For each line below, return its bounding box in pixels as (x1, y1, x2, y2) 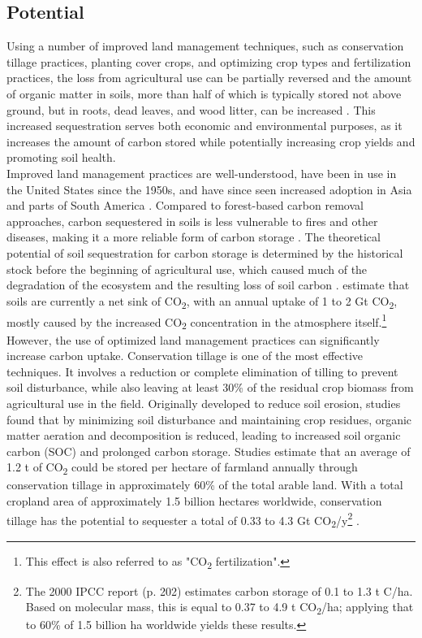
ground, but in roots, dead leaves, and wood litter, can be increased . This (6, 101, 376, 118)
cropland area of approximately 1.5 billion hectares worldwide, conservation (6, 493, 382, 510)
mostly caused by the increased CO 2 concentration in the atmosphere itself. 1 (6, 310, 387, 332)
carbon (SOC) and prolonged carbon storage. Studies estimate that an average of (6, 442, 411, 459)
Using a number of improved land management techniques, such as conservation (6, 37, 404, 54)
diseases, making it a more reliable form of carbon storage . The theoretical (6, 228, 381, 245)
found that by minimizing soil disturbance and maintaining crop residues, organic (6, 410, 412, 428)
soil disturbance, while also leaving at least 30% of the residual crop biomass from (6, 379, 414, 396)
